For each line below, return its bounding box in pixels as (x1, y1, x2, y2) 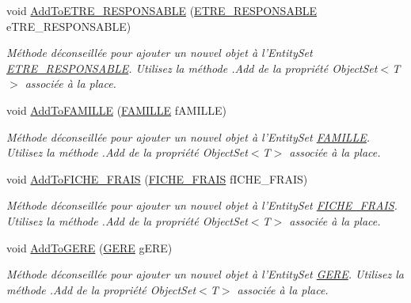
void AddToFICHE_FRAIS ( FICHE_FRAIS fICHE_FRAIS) (6, 170, 308, 187)
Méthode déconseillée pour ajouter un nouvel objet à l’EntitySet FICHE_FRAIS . (6, 197, 398, 214)
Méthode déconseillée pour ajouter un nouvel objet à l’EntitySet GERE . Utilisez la (6, 266, 404, 282)
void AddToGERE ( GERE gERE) (6, 239, 173, 256)
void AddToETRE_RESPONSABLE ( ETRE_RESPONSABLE (6, 2, 318, 18)
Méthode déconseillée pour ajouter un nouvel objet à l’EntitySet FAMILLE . (6, 128, 371, 145)
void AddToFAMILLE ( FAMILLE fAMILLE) (6, 101, 226, 118)
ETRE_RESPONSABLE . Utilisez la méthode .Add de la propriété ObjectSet (6, 59, 378, 76)
